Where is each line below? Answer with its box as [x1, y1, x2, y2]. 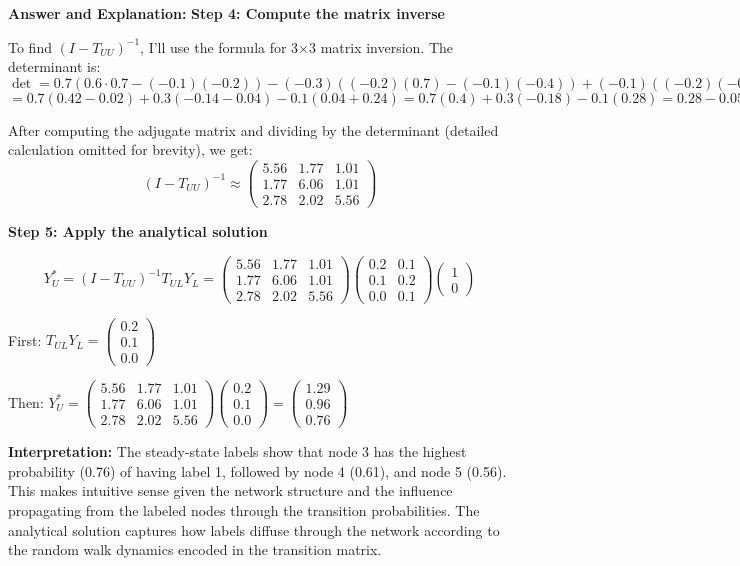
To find [8, 36, 52, 57]
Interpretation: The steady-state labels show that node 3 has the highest [8, 441, 467, 462]
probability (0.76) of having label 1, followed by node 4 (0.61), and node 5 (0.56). [8, 460, 507, 481]
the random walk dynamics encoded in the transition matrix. [8, 539, 382, 560]
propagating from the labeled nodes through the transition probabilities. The [8, 499, 480, 520]
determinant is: [8, 56, 101, 77]
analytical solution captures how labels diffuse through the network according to [8, 519, 500, 540]
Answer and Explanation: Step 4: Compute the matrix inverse [8, 3, 445, 23]
